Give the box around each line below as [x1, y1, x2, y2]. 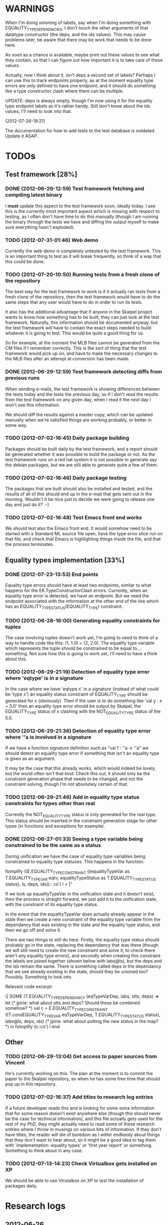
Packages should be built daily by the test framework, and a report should [5, 446, 157, 452]
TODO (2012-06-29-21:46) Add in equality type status [5, 794, 140, 801]
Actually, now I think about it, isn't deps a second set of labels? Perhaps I [5, 72, 156, 78]
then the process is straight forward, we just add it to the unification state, [5, 896, 157, 902]
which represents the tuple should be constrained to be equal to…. [5, 645, 142, 651]
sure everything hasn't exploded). [5, 224, 75, 230]
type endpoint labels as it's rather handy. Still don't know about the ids [5, 103, 150, 109]
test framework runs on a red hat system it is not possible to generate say [5, 456, 157, 462]
